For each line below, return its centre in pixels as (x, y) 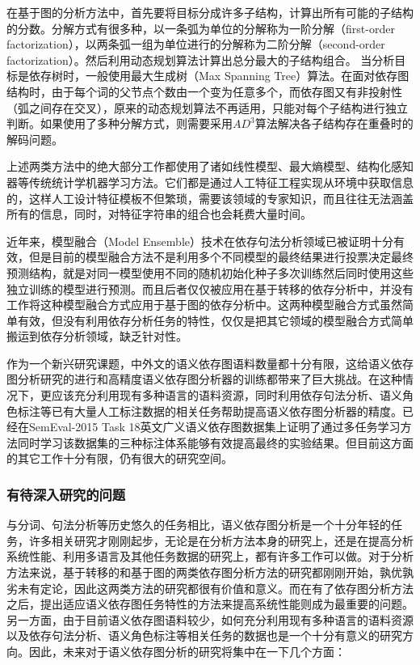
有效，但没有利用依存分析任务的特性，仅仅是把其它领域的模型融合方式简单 (215, 320)
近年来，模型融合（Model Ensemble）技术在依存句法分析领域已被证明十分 (200, 241)
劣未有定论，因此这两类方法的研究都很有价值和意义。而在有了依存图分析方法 (210, 588)
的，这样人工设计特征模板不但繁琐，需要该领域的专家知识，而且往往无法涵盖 (210, 198)
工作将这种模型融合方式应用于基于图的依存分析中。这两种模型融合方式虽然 (204, 305)
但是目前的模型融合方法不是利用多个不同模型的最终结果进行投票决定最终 (221, 257)
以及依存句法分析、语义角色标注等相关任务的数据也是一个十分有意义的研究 (204, 635)
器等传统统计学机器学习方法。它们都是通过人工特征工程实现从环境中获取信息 (210, 182)
